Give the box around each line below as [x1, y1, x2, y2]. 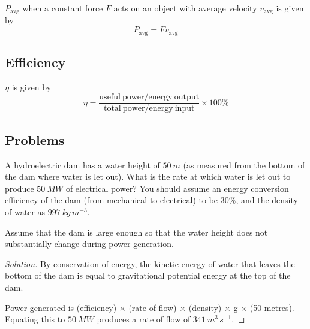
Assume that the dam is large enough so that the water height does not [5, 225, 268, 238]
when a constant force [22, 2, 103, 14]
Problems [5, 130, 65, 149]
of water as [5, 205, 45, 218]
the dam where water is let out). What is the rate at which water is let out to [5, 170, 291, 183]
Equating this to [5, 313, 65, 325]
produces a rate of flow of [97, 313, 191, 325]
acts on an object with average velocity [113, 2, 257, 14]
